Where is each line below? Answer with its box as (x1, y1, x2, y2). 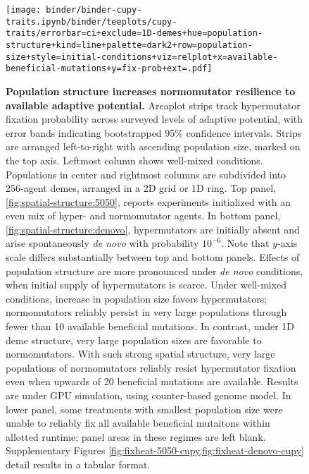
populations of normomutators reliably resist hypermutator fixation (6, 360, 296, 375)
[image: (6, 5, 42, 15)
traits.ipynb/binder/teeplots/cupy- (6, 16, 177, 27)
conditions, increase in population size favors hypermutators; (6, 291, 267, 305)
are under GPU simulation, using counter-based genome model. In (6, 388, 291, 402)
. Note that (221, 236, 270, 250)
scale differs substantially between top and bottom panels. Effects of (6, 250, 300, 265)
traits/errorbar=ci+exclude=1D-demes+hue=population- (6, 28, 263, 39)
